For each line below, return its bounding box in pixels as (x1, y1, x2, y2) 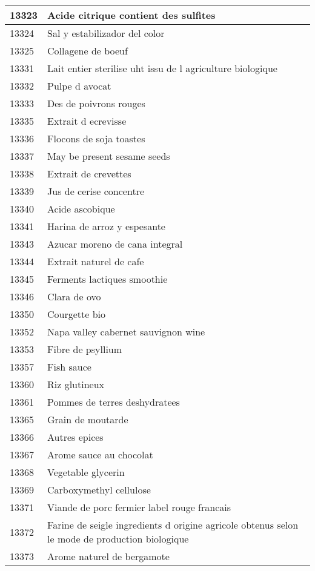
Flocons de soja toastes (47, 131, 145, 145)
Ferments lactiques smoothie (47, 272, 168, 286)
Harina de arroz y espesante (47, 219, 165, 233)
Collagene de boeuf (47, 44, 128, 58)
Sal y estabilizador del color (47, 26, 165, 40)
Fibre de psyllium (47, 342, 122, 356)
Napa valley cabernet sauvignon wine (47, 325, 205, 338)
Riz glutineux (47, 377, 105, 391)
